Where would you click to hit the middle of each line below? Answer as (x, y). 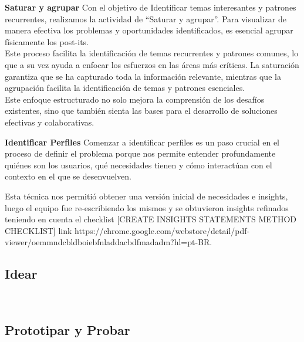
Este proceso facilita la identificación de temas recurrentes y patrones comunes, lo (152, 53)
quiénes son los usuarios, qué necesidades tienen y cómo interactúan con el (139, 165)
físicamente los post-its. (47, 41)
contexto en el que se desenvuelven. (68, 176)
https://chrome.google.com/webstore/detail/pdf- (162, 230)
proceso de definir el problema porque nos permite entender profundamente (140, 153)
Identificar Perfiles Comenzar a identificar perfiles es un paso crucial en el (142, 142)
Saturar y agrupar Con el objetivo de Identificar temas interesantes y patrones (151, 7)
